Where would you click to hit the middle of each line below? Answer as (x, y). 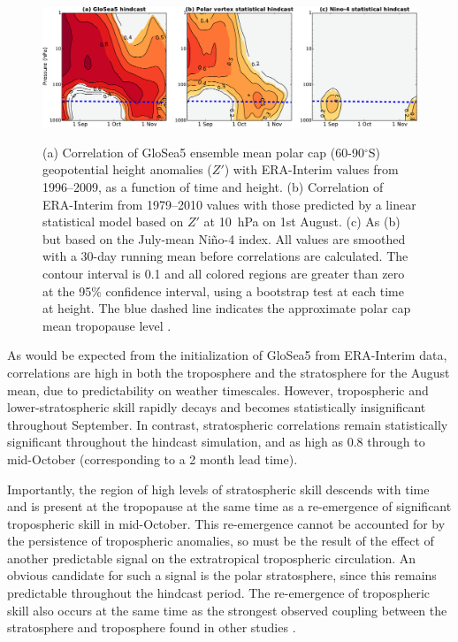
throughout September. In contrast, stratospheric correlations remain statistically (228, 424)
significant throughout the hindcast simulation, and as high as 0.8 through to (216, 442)
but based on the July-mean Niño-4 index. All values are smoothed (224, 238)
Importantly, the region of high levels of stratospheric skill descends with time (218, 489)
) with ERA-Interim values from (311, 169)
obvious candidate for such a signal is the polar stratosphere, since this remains (222, 575)
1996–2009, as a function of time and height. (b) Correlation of (213, 187)
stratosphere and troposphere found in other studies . (152, 627)
